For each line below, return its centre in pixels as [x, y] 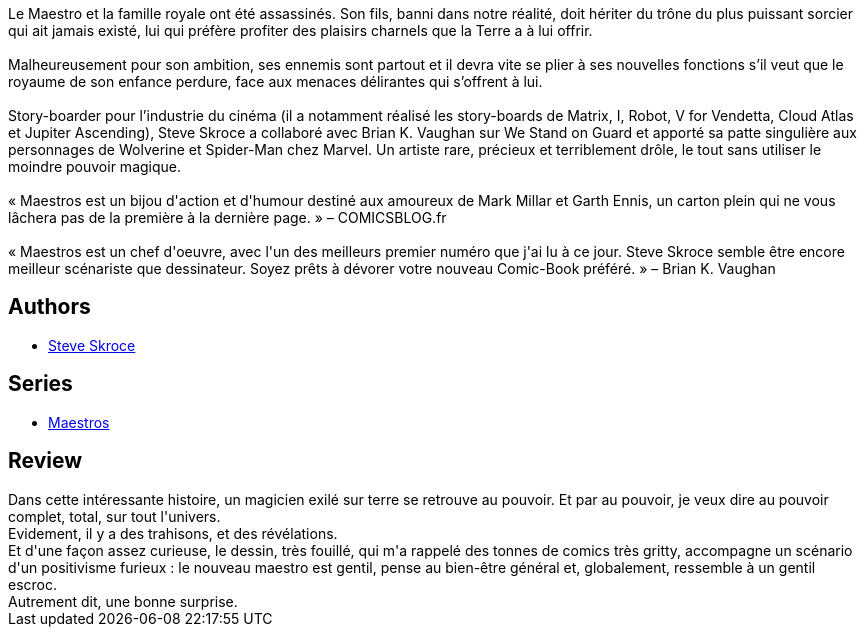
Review [45, 461]
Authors [49, 307]
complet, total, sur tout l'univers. [114, 516]
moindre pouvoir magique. [95, 166]
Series [40, 384]
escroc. [33, 584]
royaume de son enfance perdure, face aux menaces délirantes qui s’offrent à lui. [275, 81]
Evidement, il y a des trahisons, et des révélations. [173, 533]
